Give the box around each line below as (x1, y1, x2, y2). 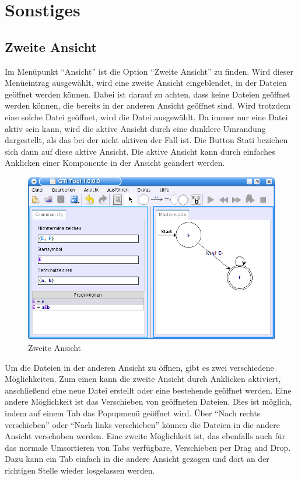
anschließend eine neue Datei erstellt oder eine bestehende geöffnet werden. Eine (5, 384, 292, 396)
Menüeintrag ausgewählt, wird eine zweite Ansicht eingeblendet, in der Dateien (5, 76, 287, 89)
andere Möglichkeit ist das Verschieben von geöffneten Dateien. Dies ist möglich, (5, 395, 292, 408)
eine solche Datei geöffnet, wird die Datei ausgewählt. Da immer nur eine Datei (5, 110, 288, 123)
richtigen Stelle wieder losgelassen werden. (5, 464, 155, 476)
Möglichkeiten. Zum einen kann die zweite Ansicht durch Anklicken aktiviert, (5, 373, 281, 385)
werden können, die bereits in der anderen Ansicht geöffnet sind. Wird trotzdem (5, 99, 291, 112)
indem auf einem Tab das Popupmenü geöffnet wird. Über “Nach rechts (5, 407, 261, 419)
